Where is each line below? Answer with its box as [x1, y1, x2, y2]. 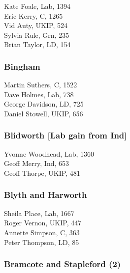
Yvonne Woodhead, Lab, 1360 [4, 148, 95, 159]
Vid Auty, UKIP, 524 [4, 20, 67, 30]
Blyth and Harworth [4, 189, 87, 201]
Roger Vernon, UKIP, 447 [4, 218, 82, 228]
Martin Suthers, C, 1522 [4, 80, 77, 90]
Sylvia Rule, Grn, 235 [4, 29, 69, 40]
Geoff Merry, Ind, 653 [4, 158, 69, 168]
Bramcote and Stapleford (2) [4, 258, 121, 270]
